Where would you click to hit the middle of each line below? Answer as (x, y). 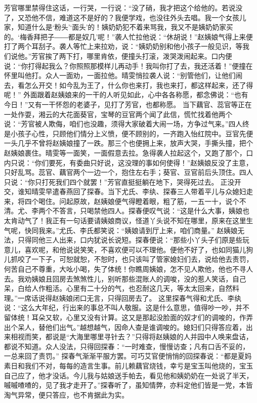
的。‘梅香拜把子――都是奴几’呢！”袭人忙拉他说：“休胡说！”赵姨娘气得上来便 (128, 36)
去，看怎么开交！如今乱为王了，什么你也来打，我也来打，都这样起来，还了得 (128, 85)
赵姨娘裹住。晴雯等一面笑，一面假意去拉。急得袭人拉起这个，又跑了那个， (125, 152)
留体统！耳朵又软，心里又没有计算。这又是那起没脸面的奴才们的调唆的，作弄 (128, 317)
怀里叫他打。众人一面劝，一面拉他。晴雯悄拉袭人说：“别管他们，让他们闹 (123, 75)
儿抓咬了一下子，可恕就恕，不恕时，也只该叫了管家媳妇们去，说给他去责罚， (128, 259)
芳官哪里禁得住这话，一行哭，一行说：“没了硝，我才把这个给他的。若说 (120, 7)
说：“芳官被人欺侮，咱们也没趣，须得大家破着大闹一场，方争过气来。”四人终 (127, 124)
